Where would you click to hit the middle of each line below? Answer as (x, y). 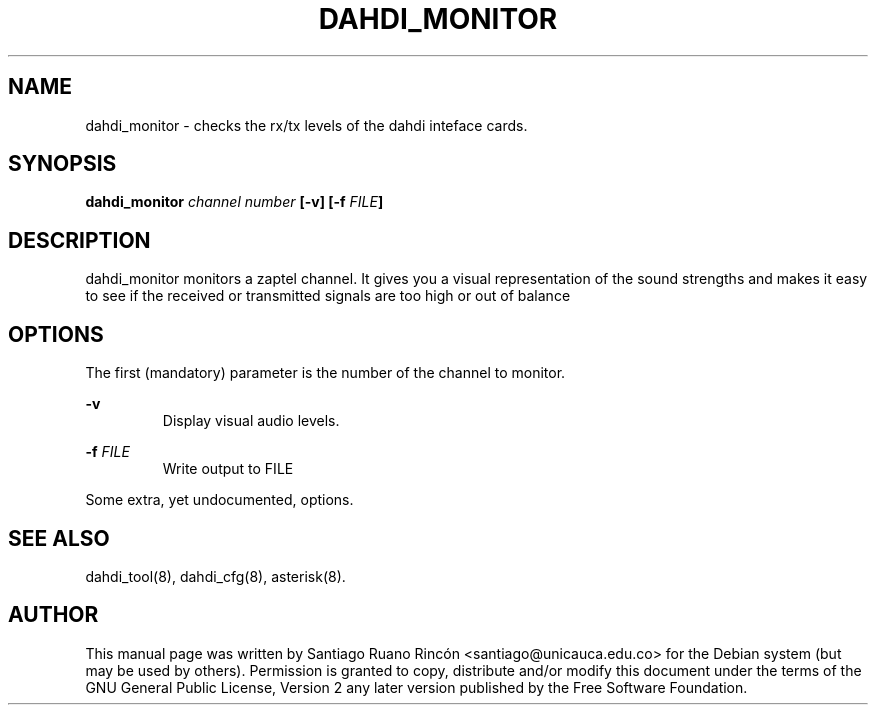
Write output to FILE (228, 469)
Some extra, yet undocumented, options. (219, 500)
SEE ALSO (59, 538)
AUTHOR (53, 615)
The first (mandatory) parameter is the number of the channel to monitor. (325, 373)
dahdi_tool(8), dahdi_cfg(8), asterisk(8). (215, 576)
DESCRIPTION (79, 240)
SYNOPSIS (62, 164)
